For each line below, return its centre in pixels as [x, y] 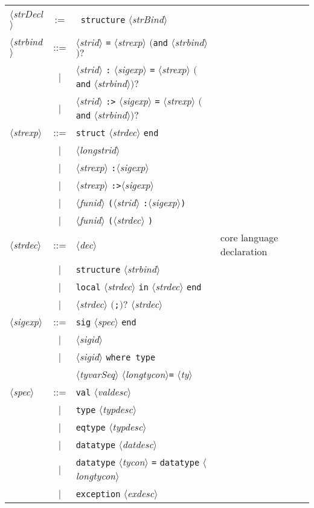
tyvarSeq [97, 374]
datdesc [138, 444]
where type [131, 357]
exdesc [141, 493]
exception [98, 494]
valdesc [112, 392]
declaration [244, 251]
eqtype [91, 428]
